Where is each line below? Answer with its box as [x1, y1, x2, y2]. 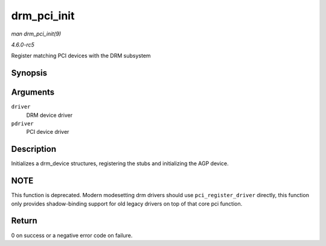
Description [11, 144, 57, 154]
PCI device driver [26, 128, 69, 136]
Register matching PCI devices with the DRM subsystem [11, 52, 151, 60]
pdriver [11, 121, 34, 127]
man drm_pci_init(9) [11, 30, 62, 37]
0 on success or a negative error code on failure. [11, 232, 133, 239]
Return [11, 216, 37, 226]
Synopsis [11, 68, 48, 78]
